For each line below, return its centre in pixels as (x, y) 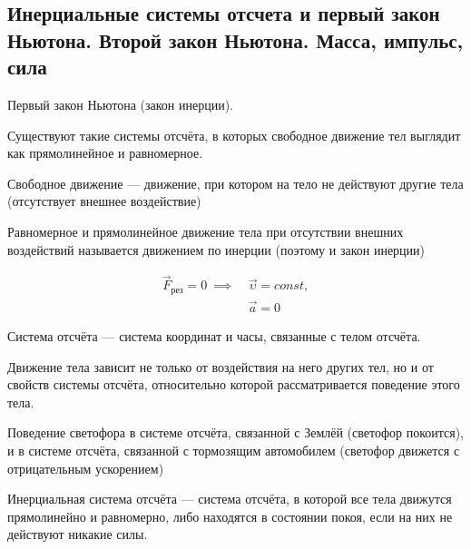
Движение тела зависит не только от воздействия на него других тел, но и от (221, 366)
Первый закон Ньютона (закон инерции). (121, 104)
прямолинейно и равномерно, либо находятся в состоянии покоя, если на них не (230, 516)
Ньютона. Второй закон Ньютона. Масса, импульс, (235, 39)
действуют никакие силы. (78, 534)
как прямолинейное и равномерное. (105, 153)
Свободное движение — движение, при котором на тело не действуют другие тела (235, 183)
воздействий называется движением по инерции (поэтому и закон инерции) (216, 249)
